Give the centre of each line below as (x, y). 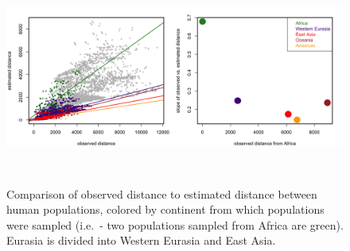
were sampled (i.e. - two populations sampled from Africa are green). (175, 224)
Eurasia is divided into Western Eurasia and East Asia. (141, 240)
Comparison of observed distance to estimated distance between (162, 193)
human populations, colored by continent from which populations (165, 209)
